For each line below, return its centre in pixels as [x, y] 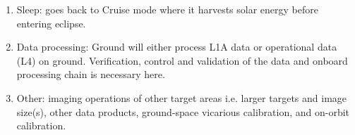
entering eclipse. [51, 23]
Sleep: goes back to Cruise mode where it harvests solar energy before [167, 9]
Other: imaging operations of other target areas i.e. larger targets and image [182, 97]
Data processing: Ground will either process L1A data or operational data [177, 47]
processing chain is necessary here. [91, 74]
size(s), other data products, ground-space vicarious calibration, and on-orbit [183, 111]
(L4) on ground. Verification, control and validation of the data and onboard [182, 60]
